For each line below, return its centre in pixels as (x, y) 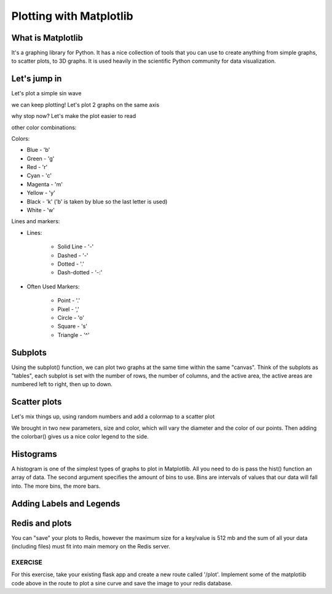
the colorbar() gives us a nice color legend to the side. (80, 437)
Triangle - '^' (73, 335)
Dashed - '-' (73, 255)
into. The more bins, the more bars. (56, 486)
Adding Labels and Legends (66, 503)
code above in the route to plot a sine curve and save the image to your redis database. (122, 583)
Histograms (34, 454)
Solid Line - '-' (76, 247)
